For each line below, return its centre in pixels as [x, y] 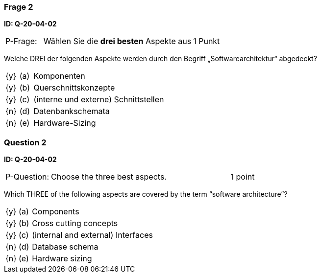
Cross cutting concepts [75, 223]
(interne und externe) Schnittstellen [99, 100]
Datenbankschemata [72, 111]
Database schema [65, 247]
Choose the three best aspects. [109, 177]
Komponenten [59, 76]
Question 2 [25, 142]
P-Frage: [21, 41]
